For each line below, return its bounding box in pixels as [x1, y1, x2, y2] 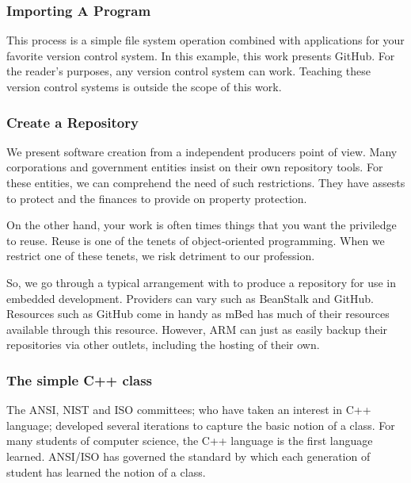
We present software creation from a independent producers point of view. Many [6, 143, 398, 159]
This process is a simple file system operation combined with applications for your [6, 32, 405, 48]
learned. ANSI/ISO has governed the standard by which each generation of [6, 447, 371, 464]
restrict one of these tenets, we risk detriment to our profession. [6, 247, 315, 264]
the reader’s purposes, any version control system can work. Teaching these [6, 63, 371, 79]
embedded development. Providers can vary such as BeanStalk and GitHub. [6, 289, 375, 306]
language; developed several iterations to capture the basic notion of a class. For [6, 416, 395, 433]
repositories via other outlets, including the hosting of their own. [6, 336, 320, 353]
